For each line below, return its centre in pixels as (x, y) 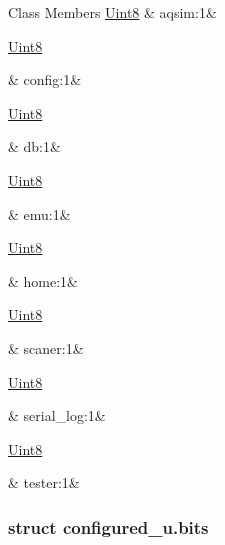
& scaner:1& (46, 347)
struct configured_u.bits (108, 526)
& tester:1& (44, 482)
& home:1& (43, 280)
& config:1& (45, 79)
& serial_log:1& (57, 415)
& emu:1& (39, 213)
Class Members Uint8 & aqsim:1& (112, 12)
